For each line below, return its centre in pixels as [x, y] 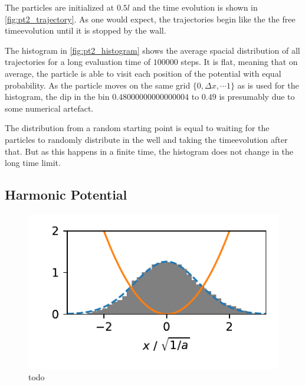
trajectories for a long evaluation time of [78, 62]
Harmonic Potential [66, 195]
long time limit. [33, 163]
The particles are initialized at [60, 7]
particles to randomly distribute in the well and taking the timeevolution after [146, 139]
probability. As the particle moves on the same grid [98, 85]
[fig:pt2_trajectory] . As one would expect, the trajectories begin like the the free [150, 19]
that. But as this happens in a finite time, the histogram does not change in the [149, 151]
